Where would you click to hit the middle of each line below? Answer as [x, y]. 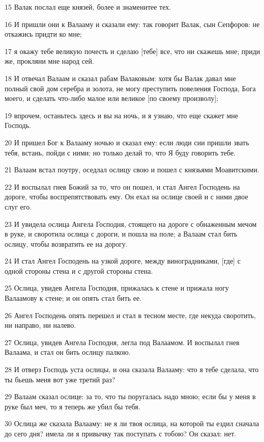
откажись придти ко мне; [43, 34]
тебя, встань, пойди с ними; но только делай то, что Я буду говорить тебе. [120, 152]
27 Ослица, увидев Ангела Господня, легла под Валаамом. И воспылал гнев [122, 342]
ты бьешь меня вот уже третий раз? [60, 379]
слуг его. [18, 206]
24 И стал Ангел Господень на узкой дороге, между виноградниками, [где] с [123, 261]
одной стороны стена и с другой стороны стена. [79, 270]
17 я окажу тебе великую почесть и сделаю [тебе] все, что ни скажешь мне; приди [133, 51]
